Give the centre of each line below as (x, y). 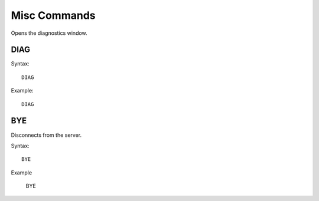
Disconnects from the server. (46, 135)
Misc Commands (53, 15)
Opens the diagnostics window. (49, 33)
